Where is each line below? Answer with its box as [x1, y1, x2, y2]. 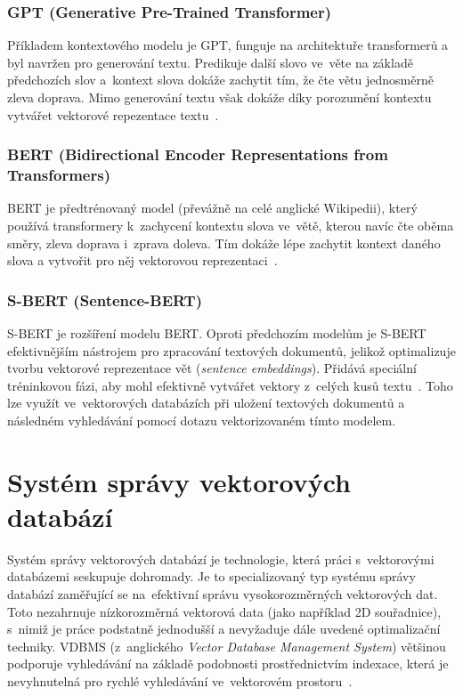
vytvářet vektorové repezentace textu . [7, 105, 219, 124]
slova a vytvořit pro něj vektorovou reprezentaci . [7, 251, 278, 270]
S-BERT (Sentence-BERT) [7, 288, 203, 311]
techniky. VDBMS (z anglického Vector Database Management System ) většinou [7, 636, 446, 655]
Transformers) [7, 164, 110, 186]
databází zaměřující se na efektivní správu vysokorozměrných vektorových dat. [7, 584, 438, 603]
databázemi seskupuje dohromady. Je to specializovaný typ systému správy [7, 567, 416, 586]
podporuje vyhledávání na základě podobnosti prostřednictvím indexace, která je [7, 654, 449, 673]
